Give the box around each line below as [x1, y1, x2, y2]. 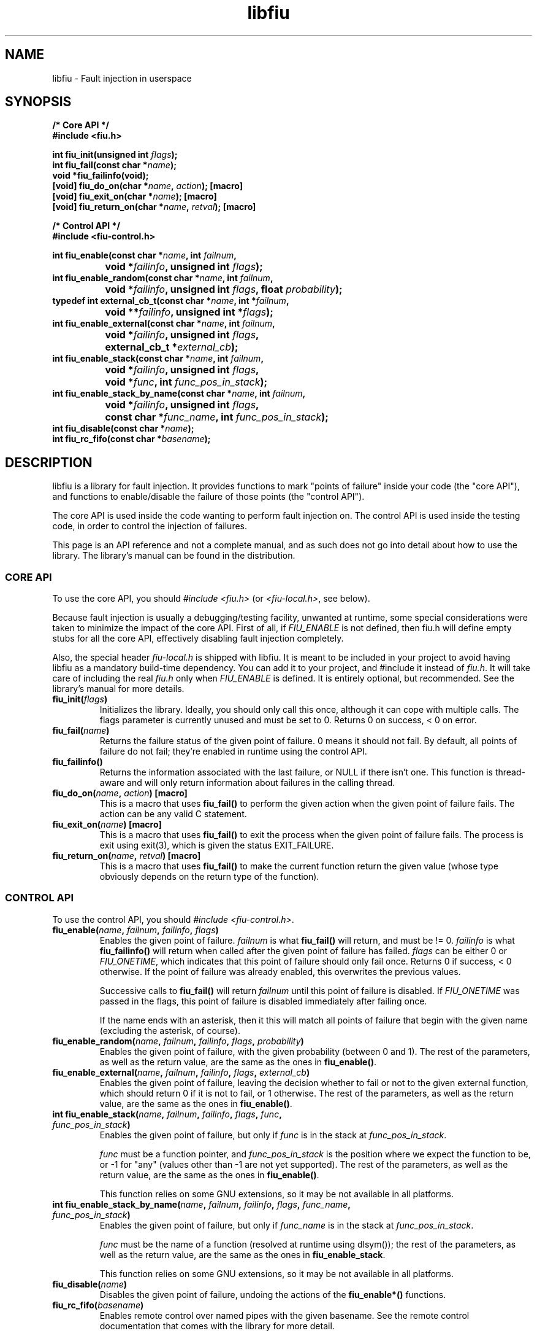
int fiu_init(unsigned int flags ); [52, 149, 178, 160]
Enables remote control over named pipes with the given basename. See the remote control [99, 1310, 470, 1321]
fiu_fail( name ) [52, 725, 110, 736]
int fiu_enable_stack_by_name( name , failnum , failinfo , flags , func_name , [52, 1198, 351, 1210]
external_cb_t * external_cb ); [105, 341, 238, 354]
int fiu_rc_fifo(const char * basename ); [52, 433, 211, 445]
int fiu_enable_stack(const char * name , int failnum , [52, 353, 264, 364]
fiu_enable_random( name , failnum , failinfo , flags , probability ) [52, 1035, 304, 1046]
